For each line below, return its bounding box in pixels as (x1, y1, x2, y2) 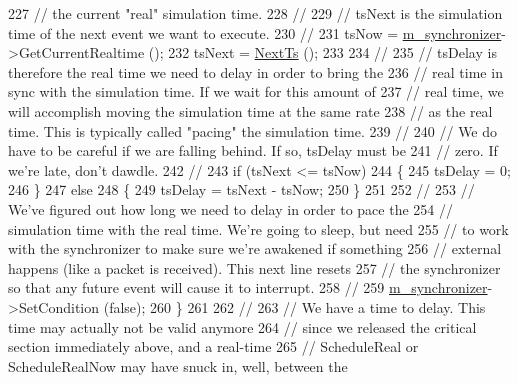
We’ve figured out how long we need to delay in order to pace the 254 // (8, 198, 453, 219)
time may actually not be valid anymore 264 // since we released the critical (8, 316, 477, 337)
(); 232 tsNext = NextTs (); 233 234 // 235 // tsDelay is (148, 42, 497, 63)
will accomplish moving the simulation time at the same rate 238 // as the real (8, 100, 493, 121)
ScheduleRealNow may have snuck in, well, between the (8, 355, 348, 376)
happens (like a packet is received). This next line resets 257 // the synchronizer (8, 257, 501, 278)
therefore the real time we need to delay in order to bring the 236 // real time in (8, 61, 503, 82)
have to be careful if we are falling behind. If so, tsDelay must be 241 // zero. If (8, 140, 498, 161)
